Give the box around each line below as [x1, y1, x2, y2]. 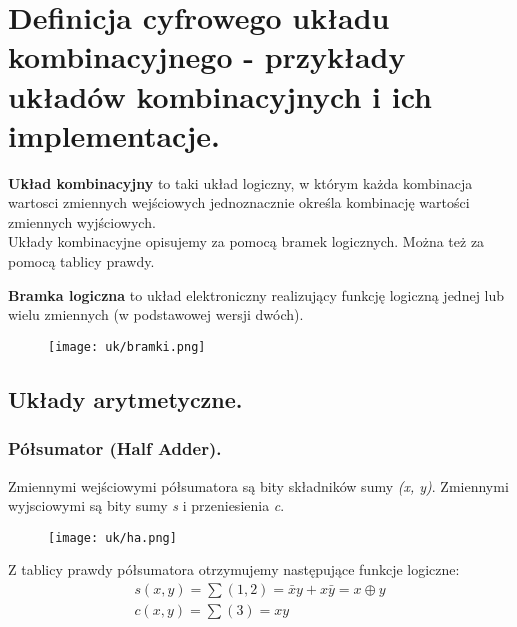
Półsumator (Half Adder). [8, 436, 222, 461]
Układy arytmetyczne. [8, 383, 243, 414]
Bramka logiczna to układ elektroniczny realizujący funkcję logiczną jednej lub [8, 284, 505, 305]
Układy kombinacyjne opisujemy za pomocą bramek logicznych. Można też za [8, 231, 485, 252]
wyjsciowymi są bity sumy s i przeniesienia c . [8, 495, 285, 516]
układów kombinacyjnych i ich [8, 75, 433, 116]
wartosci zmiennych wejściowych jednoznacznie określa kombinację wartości [8, 192, 470, 213]
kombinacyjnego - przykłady [8, 36, 406, 77]
